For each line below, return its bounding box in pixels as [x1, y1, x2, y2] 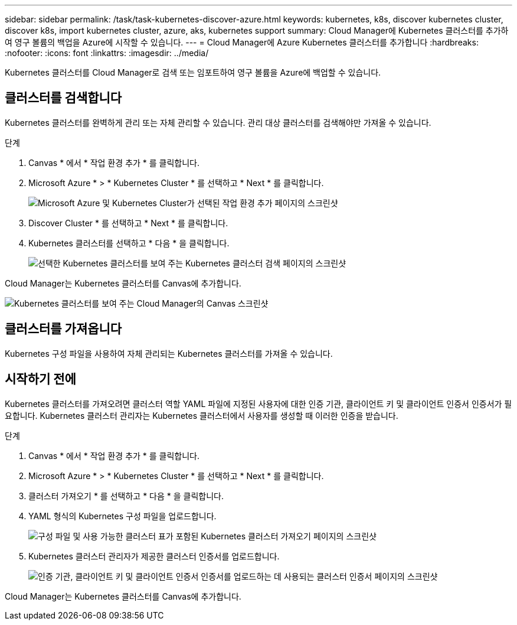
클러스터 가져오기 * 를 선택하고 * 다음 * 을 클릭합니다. [28, 490, 224, 501]
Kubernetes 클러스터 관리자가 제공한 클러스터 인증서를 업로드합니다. [28, 551, 280, 561]
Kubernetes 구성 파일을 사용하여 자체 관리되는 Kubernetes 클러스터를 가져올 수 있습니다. [5, 348, 333, 359]
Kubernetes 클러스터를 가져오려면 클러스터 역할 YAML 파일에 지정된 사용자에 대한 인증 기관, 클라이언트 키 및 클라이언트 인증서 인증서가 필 [5, 398, 512, 409]
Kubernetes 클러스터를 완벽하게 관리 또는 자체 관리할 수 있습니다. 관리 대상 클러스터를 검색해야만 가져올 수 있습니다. [5, 117, 431, 128]
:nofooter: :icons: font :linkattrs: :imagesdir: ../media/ [5, 48, 209, 58]
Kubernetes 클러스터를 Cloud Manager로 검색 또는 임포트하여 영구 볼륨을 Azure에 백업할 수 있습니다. [5, 67, 381, 77]
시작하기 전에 [5, 372, 76, 387]
